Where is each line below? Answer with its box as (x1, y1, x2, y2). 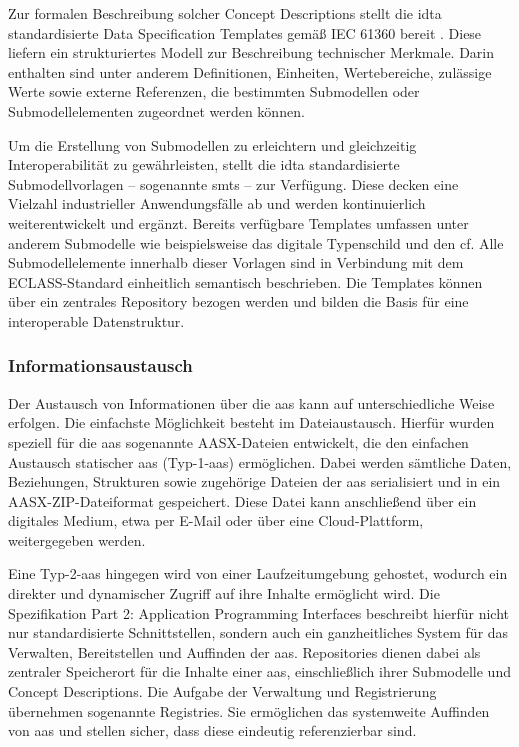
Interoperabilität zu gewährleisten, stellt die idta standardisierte (8, 154, 400, 175)
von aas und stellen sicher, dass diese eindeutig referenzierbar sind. (8, 720, 417, 741)
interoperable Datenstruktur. (8, 310, 185, 331)
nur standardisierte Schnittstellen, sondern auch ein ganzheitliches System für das (8, 622, 509, 643)
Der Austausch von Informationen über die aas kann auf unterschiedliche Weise (8, 392, 495, 413)
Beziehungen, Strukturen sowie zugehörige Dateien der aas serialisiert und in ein (8, 471, 501, 492)
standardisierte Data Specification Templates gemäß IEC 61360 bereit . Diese (8, 22, 482, 43)
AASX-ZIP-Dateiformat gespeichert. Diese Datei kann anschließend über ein (8, 490, 477, 511)
